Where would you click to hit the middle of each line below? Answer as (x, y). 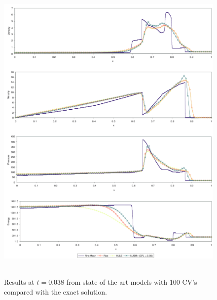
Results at (19, 282)
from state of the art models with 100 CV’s (132, 282)
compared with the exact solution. (55, 292)
